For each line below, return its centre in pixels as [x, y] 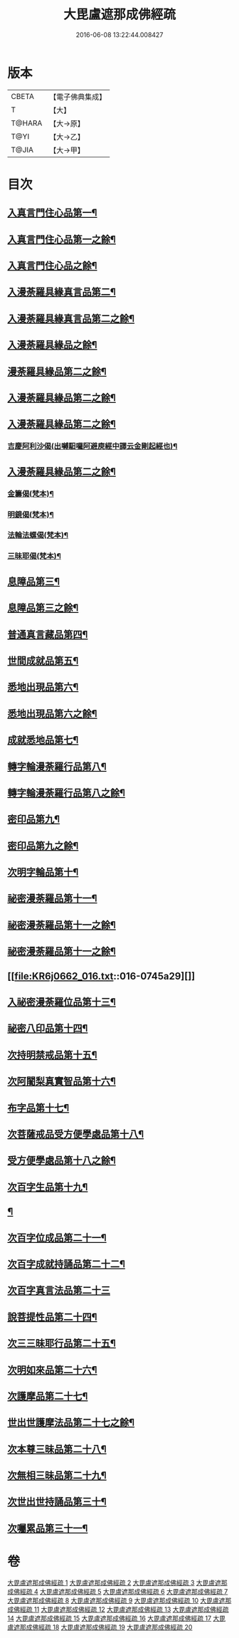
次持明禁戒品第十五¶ [52, 1055]
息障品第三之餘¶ [43, 608]
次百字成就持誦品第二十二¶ [67, 1264]
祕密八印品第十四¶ [48, 1028]
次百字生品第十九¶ [48, 1187]
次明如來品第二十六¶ [52, 1370]
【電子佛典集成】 [78, 97]
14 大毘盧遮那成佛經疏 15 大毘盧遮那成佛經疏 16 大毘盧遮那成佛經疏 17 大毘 [117, 1618]
